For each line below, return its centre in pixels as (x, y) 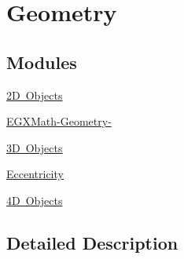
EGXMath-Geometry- (59, 121)
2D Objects (35, 95)
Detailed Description (92, 242)
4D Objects (35, 200)
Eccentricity (35, 174)
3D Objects (35, 147)
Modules (42, 62)
